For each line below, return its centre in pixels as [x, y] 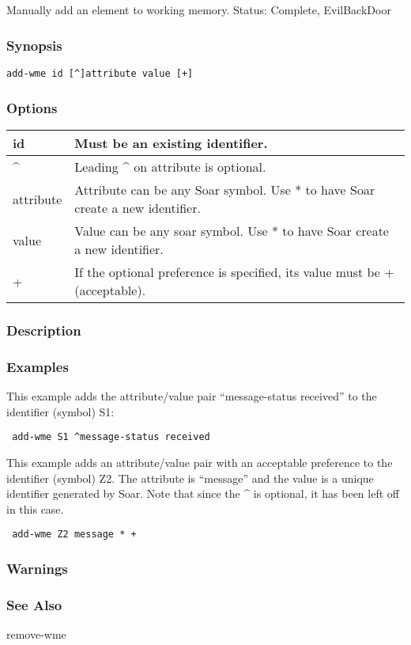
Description [44, 330]
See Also [34, 604]
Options [32, 107]
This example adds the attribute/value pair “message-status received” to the [192, 396]
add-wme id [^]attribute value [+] [100, 74]
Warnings [37, 568]
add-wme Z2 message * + [74, 535]
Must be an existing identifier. [171, 143]
